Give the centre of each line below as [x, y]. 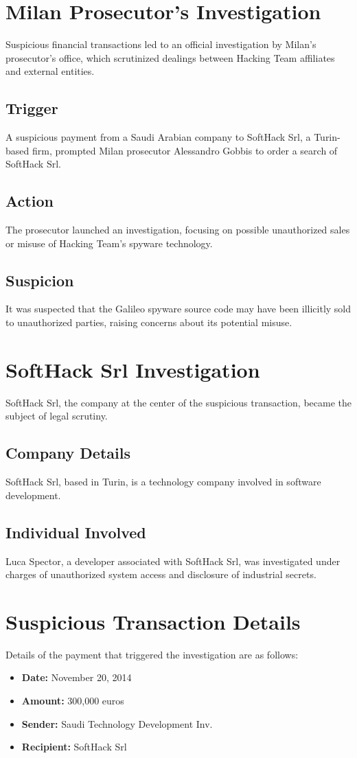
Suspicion [40, 280]
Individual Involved [76, 532]
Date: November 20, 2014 [77, 677]
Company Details [68, 453]
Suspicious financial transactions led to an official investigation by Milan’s [161, 44]
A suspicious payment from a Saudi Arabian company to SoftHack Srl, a [158, 137]
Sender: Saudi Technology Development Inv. [117, 723]
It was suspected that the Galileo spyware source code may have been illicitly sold [178, 309]
